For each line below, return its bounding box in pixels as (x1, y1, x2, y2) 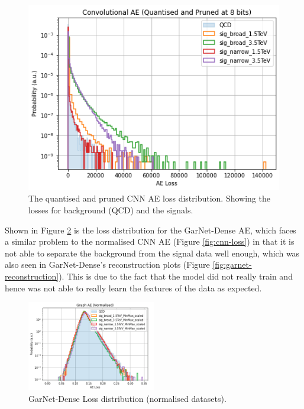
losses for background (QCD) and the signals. (28, 203, 193, 216)
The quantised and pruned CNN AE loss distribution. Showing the (28, 192, 270, 204)
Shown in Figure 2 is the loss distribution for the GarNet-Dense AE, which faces (5, 223, 296, 236)
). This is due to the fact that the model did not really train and (59, 270, 293, 282)
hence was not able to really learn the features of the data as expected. (5, 281, 262, 294)
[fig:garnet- (212, 258, 252, 271)
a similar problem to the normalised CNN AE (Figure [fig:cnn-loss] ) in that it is (5, 235, 295, 248)
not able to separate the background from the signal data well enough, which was (5, 246, 300, 259)
